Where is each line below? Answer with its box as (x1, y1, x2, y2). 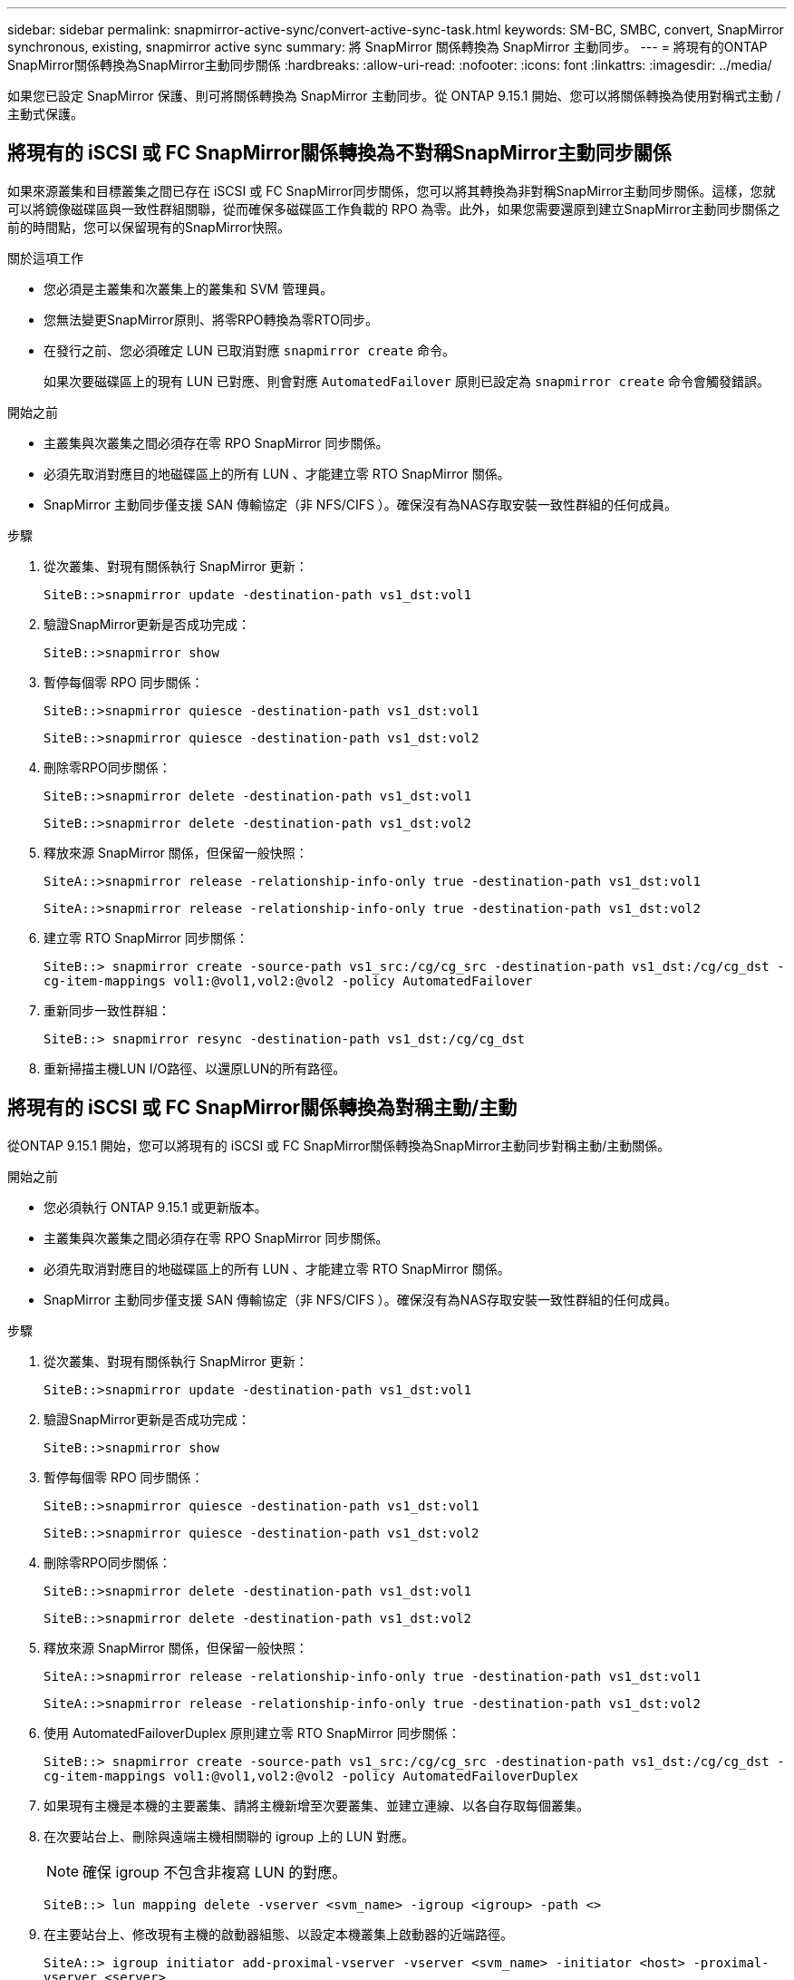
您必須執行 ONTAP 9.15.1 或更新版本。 (44, 1199, 267, 1215)
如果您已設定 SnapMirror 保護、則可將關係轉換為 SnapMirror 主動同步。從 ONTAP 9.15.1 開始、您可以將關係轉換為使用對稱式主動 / (7, 88, 781, 103)
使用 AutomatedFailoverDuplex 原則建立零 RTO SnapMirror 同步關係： (44, 1724, 460, 1741)
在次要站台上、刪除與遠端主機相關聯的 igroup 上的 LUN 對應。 (44, 1828, 414, 1844)
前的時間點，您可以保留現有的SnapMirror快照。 (7, 218, 290, 235)
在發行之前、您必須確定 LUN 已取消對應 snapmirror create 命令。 (44, 342, 455, 358)
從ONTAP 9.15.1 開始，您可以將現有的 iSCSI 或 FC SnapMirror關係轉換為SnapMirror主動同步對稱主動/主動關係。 (7, 1137, 671, 1153)
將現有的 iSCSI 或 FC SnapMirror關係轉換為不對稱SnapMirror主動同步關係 (7, 141, 672, 165)
